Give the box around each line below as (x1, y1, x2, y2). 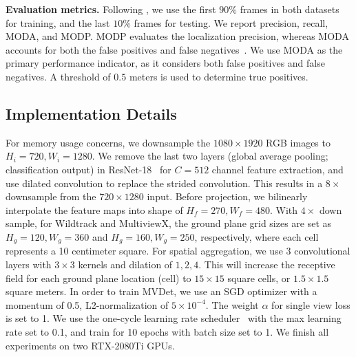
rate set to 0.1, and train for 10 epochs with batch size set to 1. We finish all (6, 324, 329, 338)
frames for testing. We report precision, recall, (134, 15, 328, 30)
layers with (6, 257, 52, 271)
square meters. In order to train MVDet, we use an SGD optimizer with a (6, 284, 317, 299)
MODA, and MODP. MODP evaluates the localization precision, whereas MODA (6, 29, 349, 43)
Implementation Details (6, 102, 177, 124)
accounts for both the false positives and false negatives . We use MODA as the (6, 42, 343, 56)
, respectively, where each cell (194, 229, 319, 244)
